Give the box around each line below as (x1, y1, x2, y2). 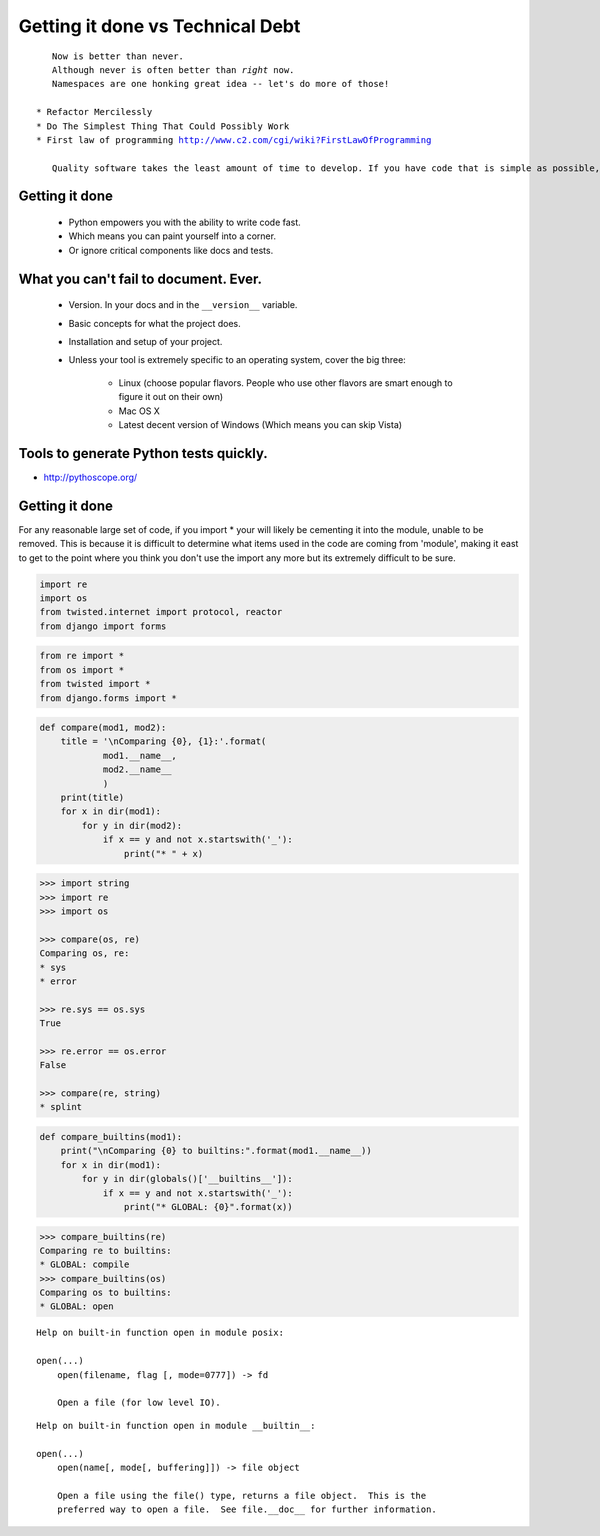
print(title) (60, 792, 125, 804)
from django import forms (39, 620, 167, 632)
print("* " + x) (123, 848, 204, 859)
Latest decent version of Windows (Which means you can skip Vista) (118, 419, 403, 430)
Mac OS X (118, 405, 160, 417)
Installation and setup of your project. (68, 336, 223, 348)
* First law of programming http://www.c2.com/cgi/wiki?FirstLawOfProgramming (36, 134, 432, 145)
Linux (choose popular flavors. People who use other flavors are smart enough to (118, 376, 454, 389)
